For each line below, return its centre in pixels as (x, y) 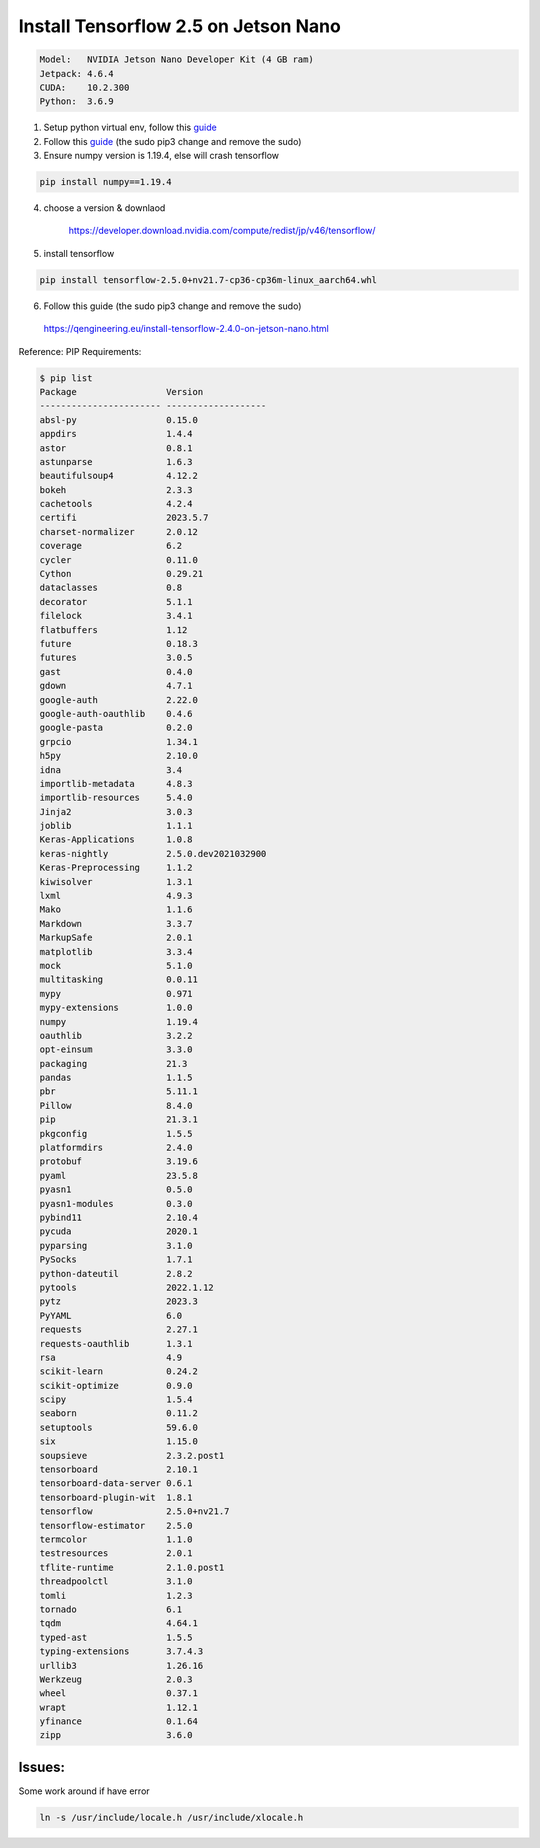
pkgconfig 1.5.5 (116, 1133)
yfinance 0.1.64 (119, 1721)
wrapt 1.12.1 (119, 1707)
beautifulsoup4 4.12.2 (119, 476)
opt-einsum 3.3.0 (116, 1049)
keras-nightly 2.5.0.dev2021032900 (153, 853)
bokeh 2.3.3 (116, 489)
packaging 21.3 (113, 1063)
